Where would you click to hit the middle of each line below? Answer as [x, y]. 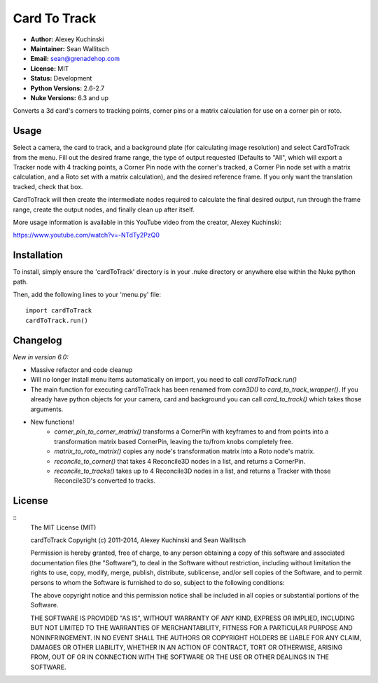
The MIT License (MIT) [63, 527]
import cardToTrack [59, 311]
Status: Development [61, 78]
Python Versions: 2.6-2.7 [68, 88]
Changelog [37, 340]
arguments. [47, 409]
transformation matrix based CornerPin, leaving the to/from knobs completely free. [174, 441]
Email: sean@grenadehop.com [75, 59]
